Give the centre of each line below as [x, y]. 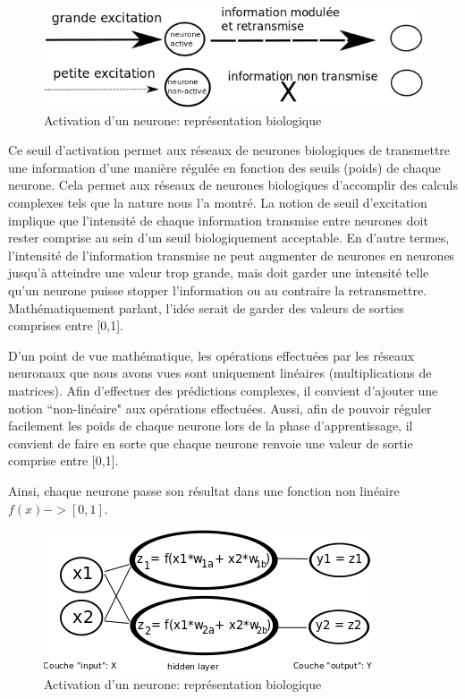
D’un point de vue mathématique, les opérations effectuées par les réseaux [211, 355]
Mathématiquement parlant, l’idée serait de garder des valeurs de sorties [206, 307]
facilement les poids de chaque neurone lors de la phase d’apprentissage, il [211, 426]
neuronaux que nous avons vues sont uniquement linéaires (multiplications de [220, 373]
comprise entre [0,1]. [63, 460]
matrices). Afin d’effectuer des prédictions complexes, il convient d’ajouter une [223, 390]
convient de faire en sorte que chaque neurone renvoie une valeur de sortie [211, 443]
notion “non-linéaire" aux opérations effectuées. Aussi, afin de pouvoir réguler [220, 408]
